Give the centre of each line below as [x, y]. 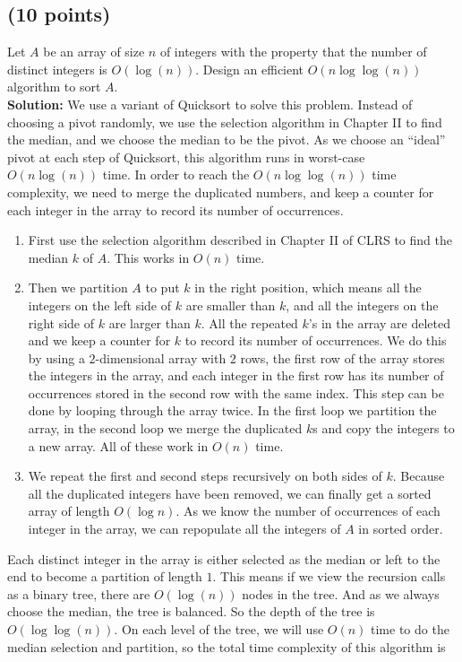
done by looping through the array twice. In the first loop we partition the [232, 410]
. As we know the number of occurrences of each [308, 511]
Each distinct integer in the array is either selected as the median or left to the [224, 558]
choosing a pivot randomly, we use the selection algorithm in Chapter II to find [225, 122]
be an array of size [94, 52]
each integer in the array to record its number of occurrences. [175, 209]
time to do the [410, 629]
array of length [69, 511]
